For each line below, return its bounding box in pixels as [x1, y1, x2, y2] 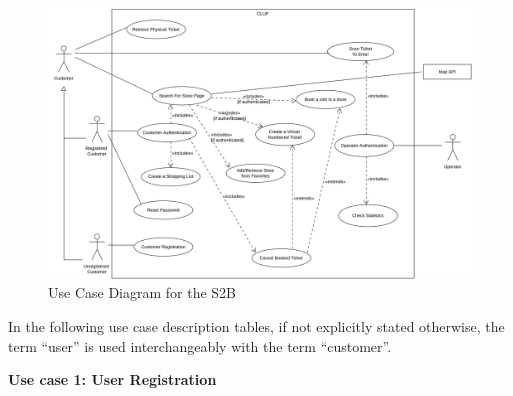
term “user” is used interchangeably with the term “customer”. [8, 335, 392, 356]
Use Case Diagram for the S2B [48, 282, 237, 303]
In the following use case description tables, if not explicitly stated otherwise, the [8, 315, 505, 336]
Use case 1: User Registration [8, 369, 217, 390]
